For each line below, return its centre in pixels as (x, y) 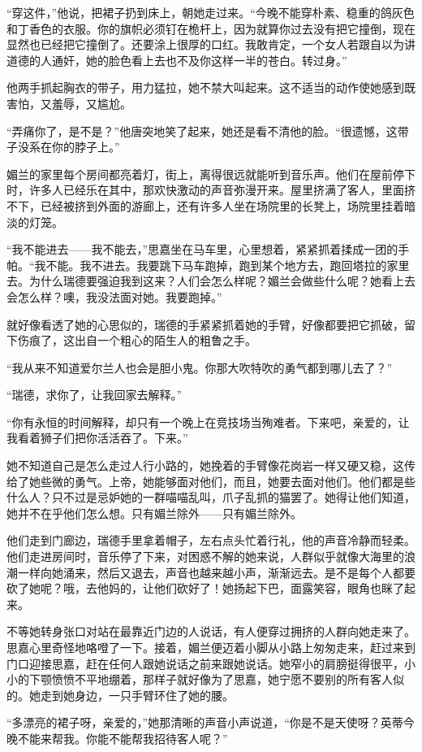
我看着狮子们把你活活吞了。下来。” (97, 438)
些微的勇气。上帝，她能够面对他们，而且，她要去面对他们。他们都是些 (228, 481)
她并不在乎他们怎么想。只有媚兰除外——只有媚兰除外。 (154, 513)
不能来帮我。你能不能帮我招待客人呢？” (123, 738)
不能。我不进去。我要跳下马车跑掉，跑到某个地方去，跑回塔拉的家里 (228, 265)
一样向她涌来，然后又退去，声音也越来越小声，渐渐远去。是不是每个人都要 (216, 572)
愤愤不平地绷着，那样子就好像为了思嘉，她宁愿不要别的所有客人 (222, 679)
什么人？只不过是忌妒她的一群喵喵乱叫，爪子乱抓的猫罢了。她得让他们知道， (211, 497)
